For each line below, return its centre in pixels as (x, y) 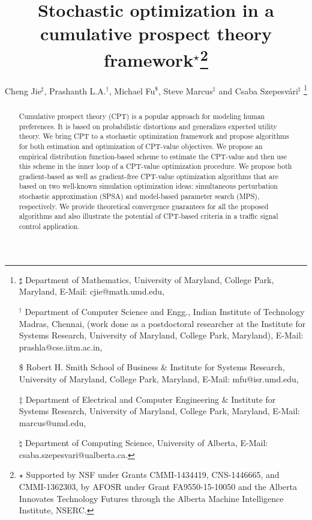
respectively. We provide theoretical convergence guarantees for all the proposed (144, 206)
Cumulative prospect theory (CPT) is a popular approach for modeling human (142, 116)
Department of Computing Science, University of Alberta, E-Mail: (146, 443)
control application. (49, 226)
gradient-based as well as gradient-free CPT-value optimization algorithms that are (149, 176)
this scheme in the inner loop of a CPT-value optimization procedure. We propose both (155, 166)
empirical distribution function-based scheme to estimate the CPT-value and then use (153, 156)
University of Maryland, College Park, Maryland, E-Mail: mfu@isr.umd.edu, (159, 378)
